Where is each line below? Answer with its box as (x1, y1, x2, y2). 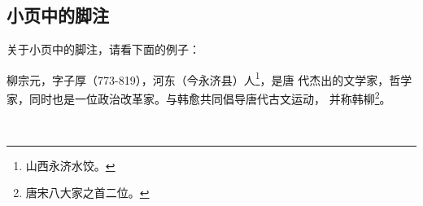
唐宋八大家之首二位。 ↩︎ (25, 184, 150, 201)
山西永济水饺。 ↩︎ (25, 156, 116, 173)
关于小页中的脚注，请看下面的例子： (7, 41, 200, 58)
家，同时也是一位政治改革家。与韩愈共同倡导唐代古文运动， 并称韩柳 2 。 (7, 88, 391, 107)
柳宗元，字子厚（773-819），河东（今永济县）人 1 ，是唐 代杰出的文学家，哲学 (7, 68, 412, 88)
